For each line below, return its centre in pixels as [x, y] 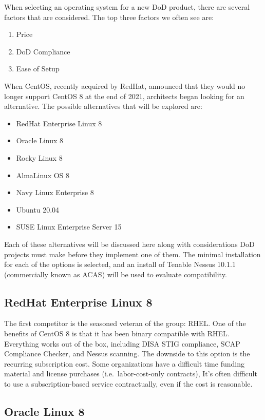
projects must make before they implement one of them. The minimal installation [132, 254]
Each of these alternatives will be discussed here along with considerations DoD [129, 244]
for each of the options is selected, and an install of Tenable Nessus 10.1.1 [120, 264]
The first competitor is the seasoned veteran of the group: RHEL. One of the [125, 323]
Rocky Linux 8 [39, 157]
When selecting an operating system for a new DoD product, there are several [127, 7]
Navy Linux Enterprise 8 [55, 192]
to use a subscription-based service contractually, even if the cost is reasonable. [128, 384]
